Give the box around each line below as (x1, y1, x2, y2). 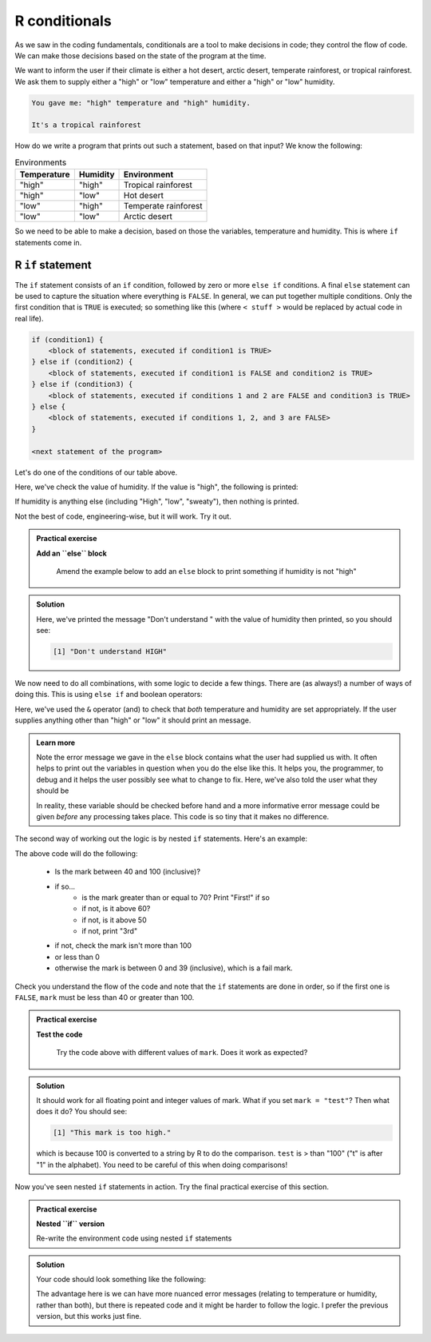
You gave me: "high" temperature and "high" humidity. (31, 98, 251, 107)
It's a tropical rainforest (31, 121, 141, 129)
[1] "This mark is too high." (53, 1128, 172, 1137)
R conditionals (14, 12, 112, 30)
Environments (14, 157, 67, 168)
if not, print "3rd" (81, 926, 138, 936)
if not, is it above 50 (81, 915, 147, 925)
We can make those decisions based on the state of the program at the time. (14, 50, 267, 60)
